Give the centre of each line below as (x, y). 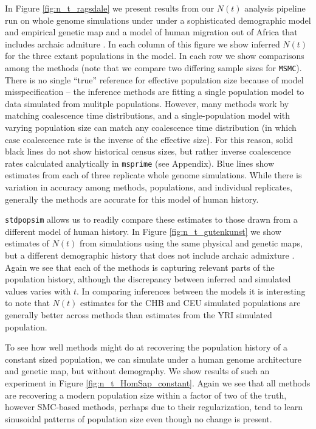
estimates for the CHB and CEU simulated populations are (191, 303)
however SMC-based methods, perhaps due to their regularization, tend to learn (154, 407)
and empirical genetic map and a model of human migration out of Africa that (151, 32)
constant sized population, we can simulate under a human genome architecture (153, 359)
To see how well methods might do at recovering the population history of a (146, 347)
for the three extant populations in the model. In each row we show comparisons (155, 56)
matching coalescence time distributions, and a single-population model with (147, 115)
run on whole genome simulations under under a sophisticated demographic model (158, 20)
